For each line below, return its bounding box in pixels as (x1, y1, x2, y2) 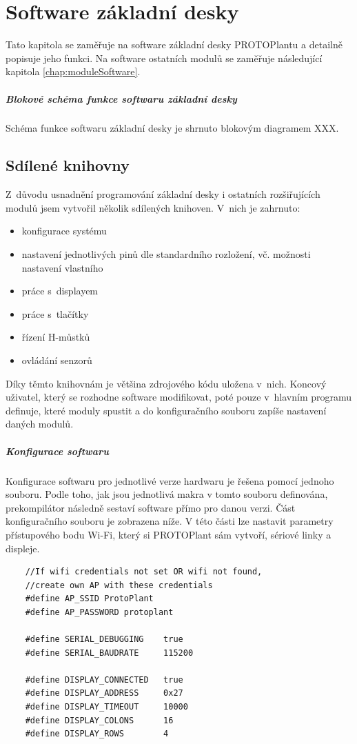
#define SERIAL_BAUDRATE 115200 (25, 647, 194, 658)
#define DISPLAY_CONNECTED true (25, 674, 183, 685)
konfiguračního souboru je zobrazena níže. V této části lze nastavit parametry (6, 514, 334, 528)
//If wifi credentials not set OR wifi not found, (25, 567, 263, 577)
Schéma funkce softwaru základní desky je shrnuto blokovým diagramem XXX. (6, 121, 339, 135)
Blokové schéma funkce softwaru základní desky (6, 91, 237, 105)
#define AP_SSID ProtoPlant (25, 594, 154, 604)
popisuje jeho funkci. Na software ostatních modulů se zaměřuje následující (6, 50, 323, 65)
